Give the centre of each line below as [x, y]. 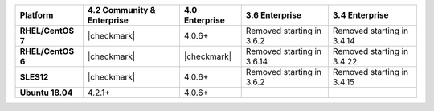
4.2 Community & [121, 10]
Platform [37, 15]
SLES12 [34, 77]
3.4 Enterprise [360, 15]
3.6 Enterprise [273, 15]
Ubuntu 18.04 [46, 92]
